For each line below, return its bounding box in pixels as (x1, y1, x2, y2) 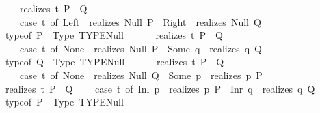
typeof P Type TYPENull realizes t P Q (5, 28, 223, 42)
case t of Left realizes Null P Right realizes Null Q (19, 14, 261, 29)
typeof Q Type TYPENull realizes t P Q (5, 54, 224, 69)
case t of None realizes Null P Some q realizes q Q (19, 41, 262, 55)
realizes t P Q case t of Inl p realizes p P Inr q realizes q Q (5, 81, 315, 95)
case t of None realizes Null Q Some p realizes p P (19, 67, 263, 82)
